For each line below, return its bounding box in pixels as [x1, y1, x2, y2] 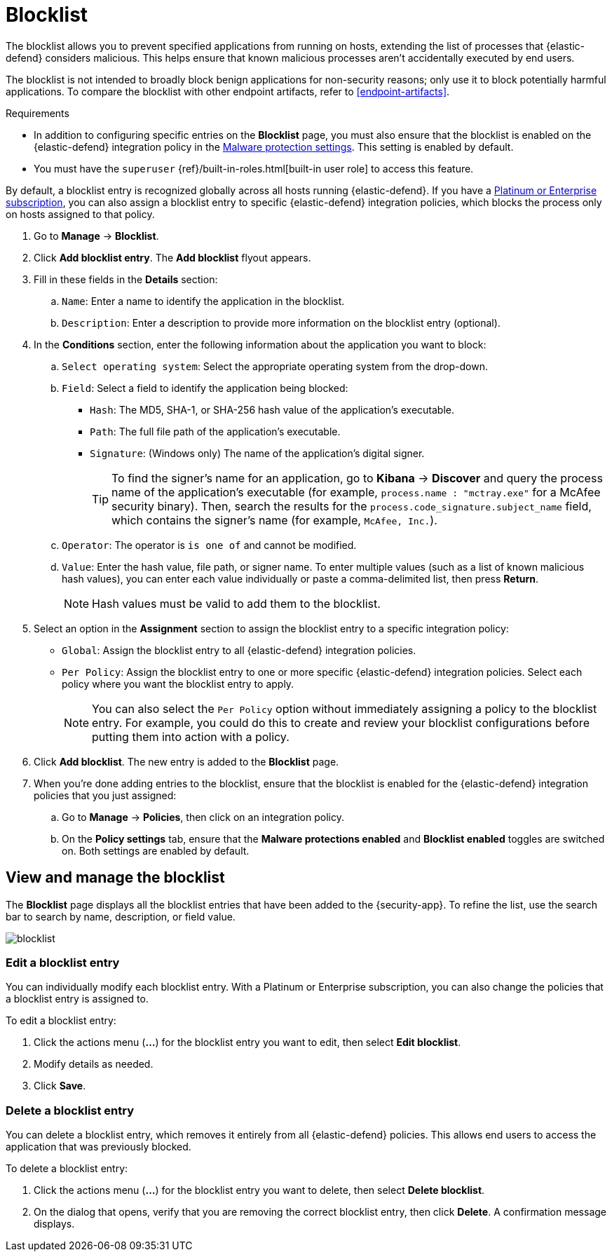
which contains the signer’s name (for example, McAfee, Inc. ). [111, 512, 437, 527]
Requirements [6, 107, 69, 119]
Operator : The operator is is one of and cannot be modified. [62, 538, 357, 551]
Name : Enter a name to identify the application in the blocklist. [62, 294, 345, 307]
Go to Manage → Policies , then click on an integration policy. [62, 810, 344, 823]
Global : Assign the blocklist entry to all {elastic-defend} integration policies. [62, 644, 416, 656]
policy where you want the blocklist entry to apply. [62, 677, 294, 690]
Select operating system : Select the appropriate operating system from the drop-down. [62, 360, 488, 372]
